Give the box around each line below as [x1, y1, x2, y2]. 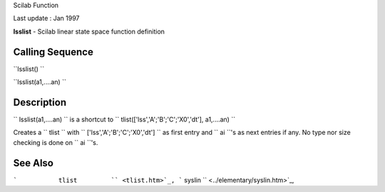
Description [13, 96, 67, 108]
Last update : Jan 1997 [13, 14, 80, 23]
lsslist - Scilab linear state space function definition [13, 27, 165, 36]
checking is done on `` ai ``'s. [13, 138, 98, 146]
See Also [13, 157, 53, 169]
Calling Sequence [13, 46, 94, 58]
